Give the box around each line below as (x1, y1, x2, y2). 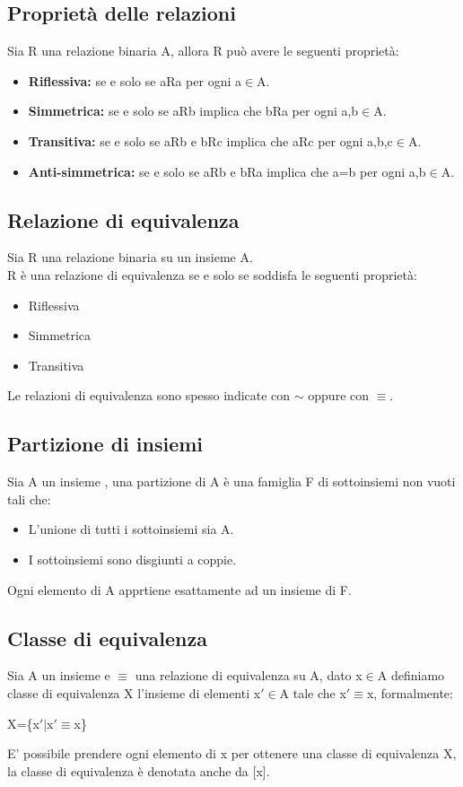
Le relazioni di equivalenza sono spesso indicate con (7, 386, 291, 405)
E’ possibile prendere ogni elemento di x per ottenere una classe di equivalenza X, (7, 744, 457, 763)
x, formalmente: (366, 683, 453, 702)
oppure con (308, 386, 370, 405)
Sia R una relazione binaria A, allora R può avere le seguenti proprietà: (7, 41, 399, 60)
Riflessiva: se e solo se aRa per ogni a (28, 71, 241, 90)
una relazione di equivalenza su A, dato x (135, 666, 363, 685)
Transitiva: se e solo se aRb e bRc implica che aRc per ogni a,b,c (28, 131, 393, 150)
